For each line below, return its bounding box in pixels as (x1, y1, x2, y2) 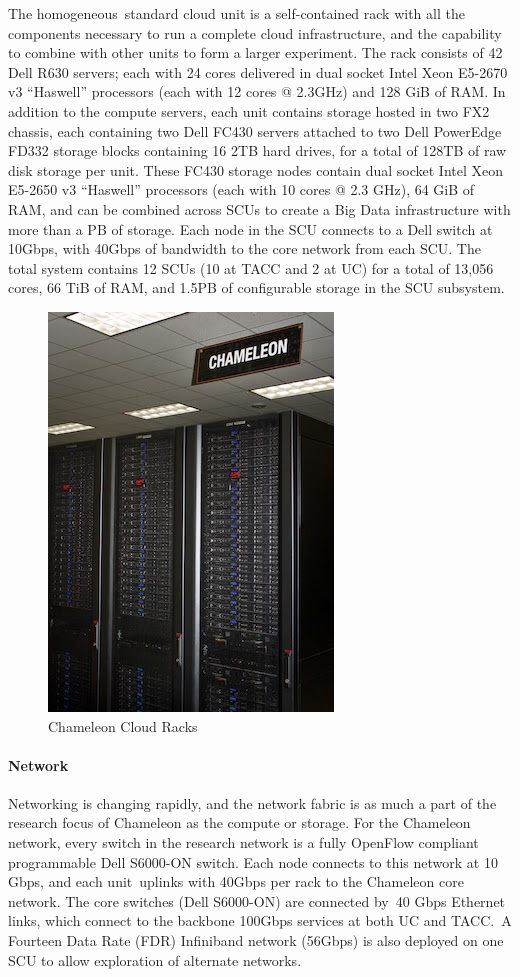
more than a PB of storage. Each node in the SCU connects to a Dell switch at (8, 218, 493, 239)
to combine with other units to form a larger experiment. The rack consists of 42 (8, 42, 503, 63)
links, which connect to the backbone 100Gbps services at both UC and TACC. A (8, 910, 512, 931)
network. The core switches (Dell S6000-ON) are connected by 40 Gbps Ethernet (8, 890, 506, 911)
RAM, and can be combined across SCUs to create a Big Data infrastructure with (8, 198, 511, 219)
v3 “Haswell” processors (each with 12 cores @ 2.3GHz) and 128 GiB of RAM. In (8, 81, 506, 102)
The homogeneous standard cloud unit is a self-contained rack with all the (8, 3, 465, 23)
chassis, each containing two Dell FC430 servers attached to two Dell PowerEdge (8, 120, 502, 141)
